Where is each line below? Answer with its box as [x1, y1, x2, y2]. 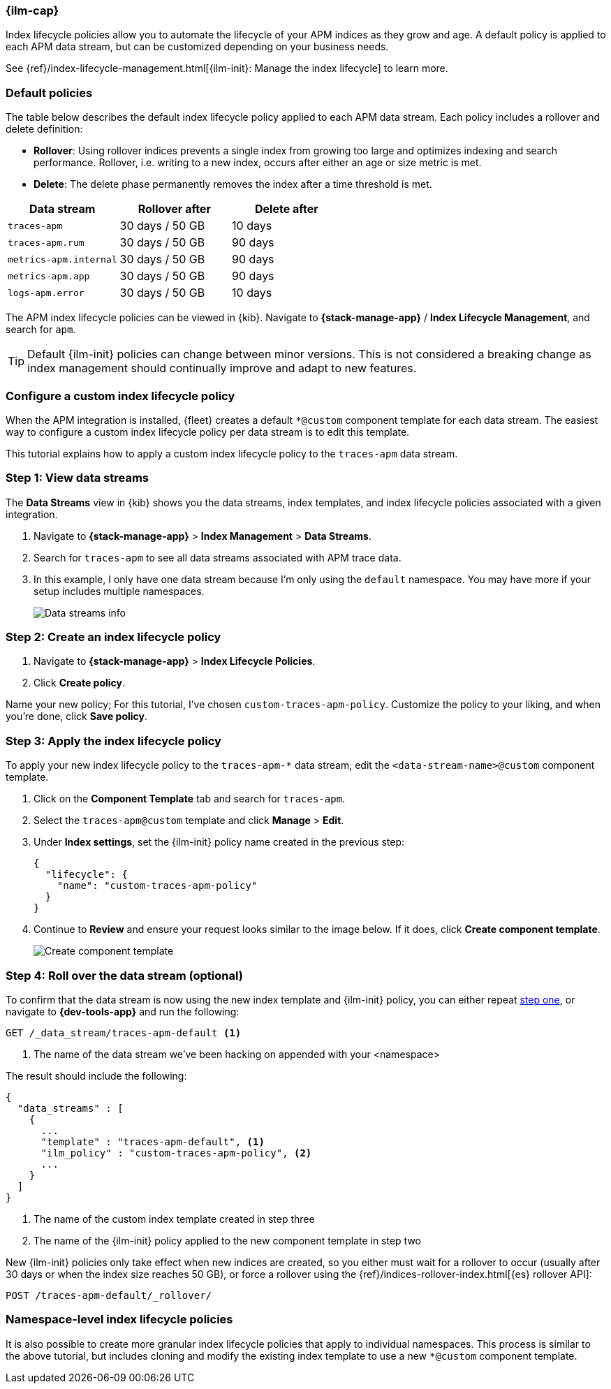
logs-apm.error [8, 287, 84, 298]
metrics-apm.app [8, 270, 90, 281]
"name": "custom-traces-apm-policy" [57, 880, 258, 892]
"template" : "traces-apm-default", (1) [41, 1136, 265, 1147]
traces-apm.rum [8, 237, 84, 248]
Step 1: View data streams [6, 471, 149, 485]
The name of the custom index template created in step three [34, 1212, 315, 1225]
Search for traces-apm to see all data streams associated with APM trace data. [34, 551, 402, 564]
